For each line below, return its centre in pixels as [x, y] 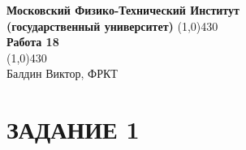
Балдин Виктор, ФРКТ [62, 73]
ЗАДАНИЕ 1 [73, 129]
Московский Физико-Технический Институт [123, 10]
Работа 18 [33, 42]
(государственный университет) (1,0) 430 [112, 26]
